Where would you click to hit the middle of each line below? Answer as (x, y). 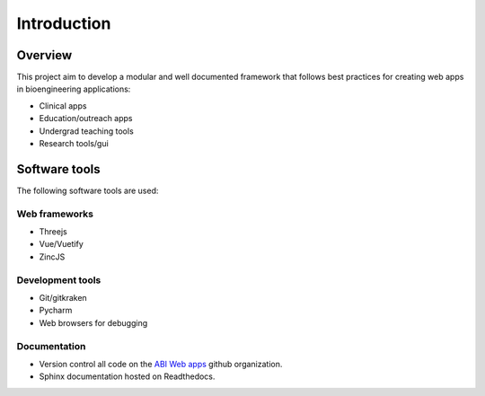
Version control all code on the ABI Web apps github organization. (161, 364)
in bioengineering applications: (74, 89)
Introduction (64, 23)
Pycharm (56, 311)
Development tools (59, 280)
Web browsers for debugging (93, 322)
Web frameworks (55, 214)
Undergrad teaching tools (86, 131)
